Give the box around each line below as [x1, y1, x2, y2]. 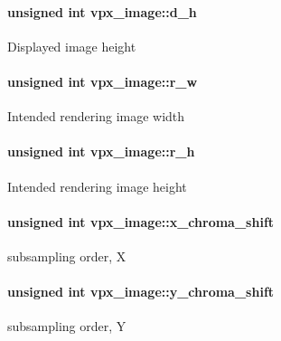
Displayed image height [7, 36, 136, 55]
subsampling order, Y [7, 317, 126, 336]
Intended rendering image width [7, 107, 185, 126]
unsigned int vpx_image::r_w [7, 71, 198, 90]
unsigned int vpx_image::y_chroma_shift [7, 282, 275, 301]
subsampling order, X [7, 246, 126, 265]
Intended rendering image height [7, 176, 187, 195]
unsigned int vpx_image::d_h [7, 2, 197, 21]
